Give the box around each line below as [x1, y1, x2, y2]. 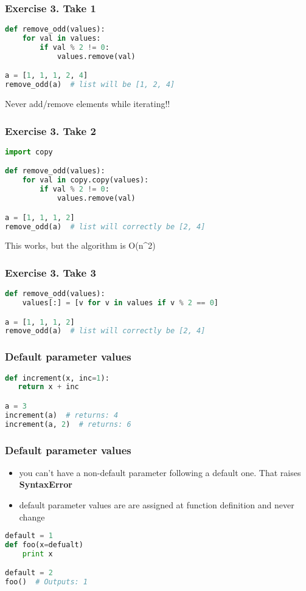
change [19, 510, 45, 523]
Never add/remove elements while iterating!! [5, 97, 170, 110]
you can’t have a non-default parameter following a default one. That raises [19, 466, 301, 479]
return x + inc [18, 382, 79, 392]
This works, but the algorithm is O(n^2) [5, 239, 156, 252]
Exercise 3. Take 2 [5, 123, 96, 138]
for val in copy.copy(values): [22, 176, 149, 185]
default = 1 [5, 531, 53, 541]
